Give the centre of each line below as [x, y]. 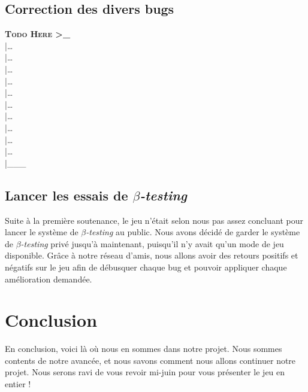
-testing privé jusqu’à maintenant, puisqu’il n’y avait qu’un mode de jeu [152, 243]
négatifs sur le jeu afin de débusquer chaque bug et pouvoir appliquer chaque [146, 267]
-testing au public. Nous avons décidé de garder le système [193, 232]
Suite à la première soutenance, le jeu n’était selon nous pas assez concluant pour [154, 220]
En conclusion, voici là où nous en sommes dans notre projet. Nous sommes [144, 349]
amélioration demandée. [49, 279]
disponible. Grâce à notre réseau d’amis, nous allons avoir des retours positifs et [152, 255]
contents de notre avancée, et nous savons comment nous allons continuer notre [150, 360]
